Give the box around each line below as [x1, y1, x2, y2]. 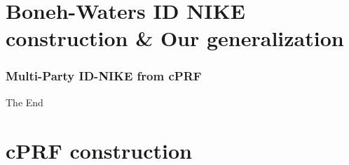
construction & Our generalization [6, 24, 344, 52]
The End [6, 94, 43, 109]
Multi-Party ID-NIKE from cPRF [6, 67, 202, 85]
